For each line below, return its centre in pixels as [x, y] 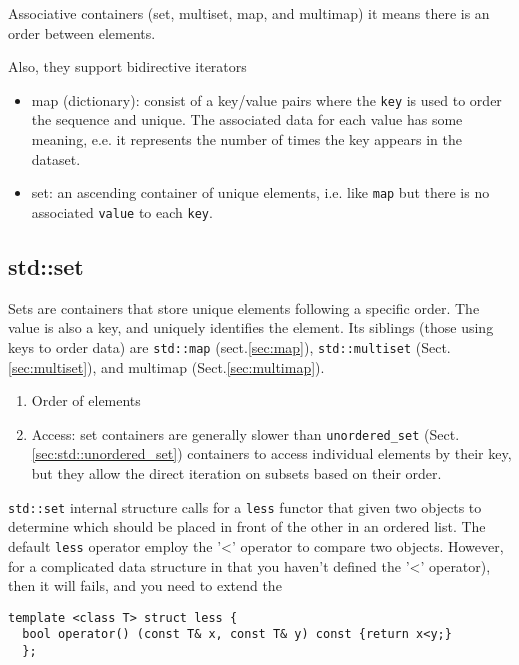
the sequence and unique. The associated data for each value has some [247, 119]
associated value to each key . [122, 211]
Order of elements [86, 400]
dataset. [56, 158]
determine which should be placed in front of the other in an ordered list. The [247, 526]
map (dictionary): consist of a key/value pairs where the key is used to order [266, 99]
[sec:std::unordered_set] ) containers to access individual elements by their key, [271, 453]
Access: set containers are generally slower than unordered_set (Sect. [245, 433]
